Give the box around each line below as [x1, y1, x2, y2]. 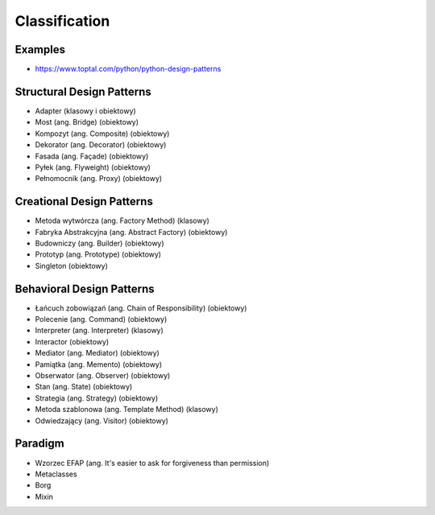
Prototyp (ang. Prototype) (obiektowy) [35, 249, 161, 259]
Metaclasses [35, 469, 77, 479]
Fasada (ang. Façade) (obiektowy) [35, 151, 149, 161]
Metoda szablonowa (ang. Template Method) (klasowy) [35, 405, 219, 414]
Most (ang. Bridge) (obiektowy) [35, 117, 139, 127]
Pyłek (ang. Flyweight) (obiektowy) [35, 162, 151, 172]
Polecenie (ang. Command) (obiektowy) [35, 315, 168, 324]
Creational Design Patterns [14, 195, 153, 208]
